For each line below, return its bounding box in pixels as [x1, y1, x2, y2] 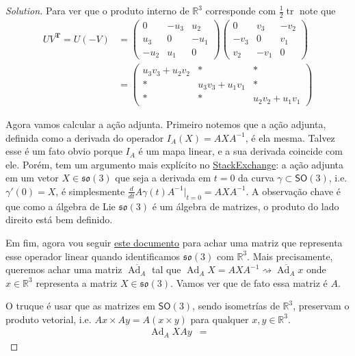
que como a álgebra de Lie [5, 199, 116, 213]
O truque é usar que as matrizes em [5, 298, 155, 313]
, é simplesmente [55, 183, 125, 198]
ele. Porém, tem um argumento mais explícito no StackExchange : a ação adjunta [5, 157, 344, 171]
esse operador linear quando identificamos [5, 249, 181, 263]
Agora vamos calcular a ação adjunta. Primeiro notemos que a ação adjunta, [5, 116, 326, 131]
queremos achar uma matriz [5, 262, 122, 277]
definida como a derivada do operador [5, 130, 164, 144]
